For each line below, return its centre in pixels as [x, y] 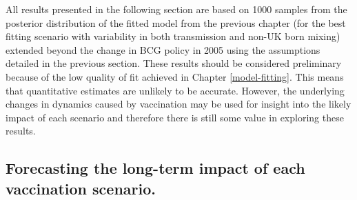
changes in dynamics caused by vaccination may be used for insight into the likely [178, 104]
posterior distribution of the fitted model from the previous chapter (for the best [176, 22]
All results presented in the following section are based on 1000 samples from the [176, 9]
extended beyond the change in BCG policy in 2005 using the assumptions [163, 49]
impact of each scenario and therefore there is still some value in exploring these [175, 117]
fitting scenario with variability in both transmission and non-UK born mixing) [173, 36]
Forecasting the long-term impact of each [155, 168]
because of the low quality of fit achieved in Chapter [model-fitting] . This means [175, 76]
